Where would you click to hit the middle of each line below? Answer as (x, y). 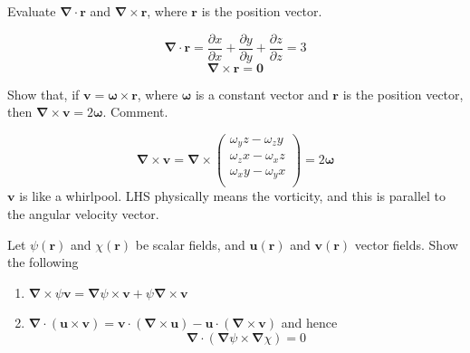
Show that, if (43, 94)
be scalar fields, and (190, 244)
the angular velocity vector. (83, 214)
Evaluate (32, 11)
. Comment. (135, 112)
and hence (309, 323)
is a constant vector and (262, 94)
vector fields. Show (406, 244)
